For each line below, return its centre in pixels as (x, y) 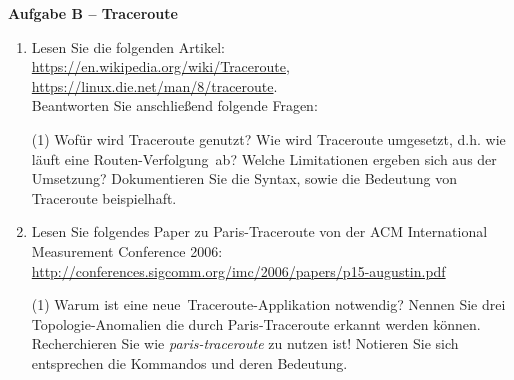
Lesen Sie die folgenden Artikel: (128, 46)
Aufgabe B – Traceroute (93, 13)
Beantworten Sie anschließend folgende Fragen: (174, 105)
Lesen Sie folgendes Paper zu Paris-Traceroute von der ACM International (259, 231)
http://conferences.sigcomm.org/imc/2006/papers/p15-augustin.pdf (238, 270)
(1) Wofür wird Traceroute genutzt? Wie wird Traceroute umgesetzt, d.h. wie (268, 138)
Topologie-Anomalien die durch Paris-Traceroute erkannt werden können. (256, 323)
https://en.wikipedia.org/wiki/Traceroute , (160, 66)
